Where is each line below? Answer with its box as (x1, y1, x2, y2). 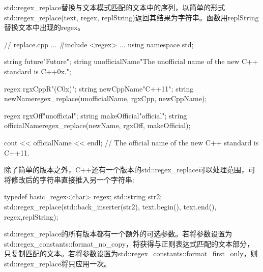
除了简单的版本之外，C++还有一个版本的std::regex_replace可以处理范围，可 (4, 164, 256, 175)
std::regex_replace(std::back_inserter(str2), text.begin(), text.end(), (4, 201, 217, 211)
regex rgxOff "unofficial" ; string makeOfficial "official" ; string (4, 110, 187, 120)
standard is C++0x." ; (4, 66, 71, 76)
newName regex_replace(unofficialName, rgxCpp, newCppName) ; (4, 93, 207, 104)
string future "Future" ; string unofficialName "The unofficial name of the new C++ (4, 56, 258, 67)
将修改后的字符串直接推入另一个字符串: (4, 174, 134, 185)
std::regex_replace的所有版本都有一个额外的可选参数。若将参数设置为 (4, 228, 232, 239)
